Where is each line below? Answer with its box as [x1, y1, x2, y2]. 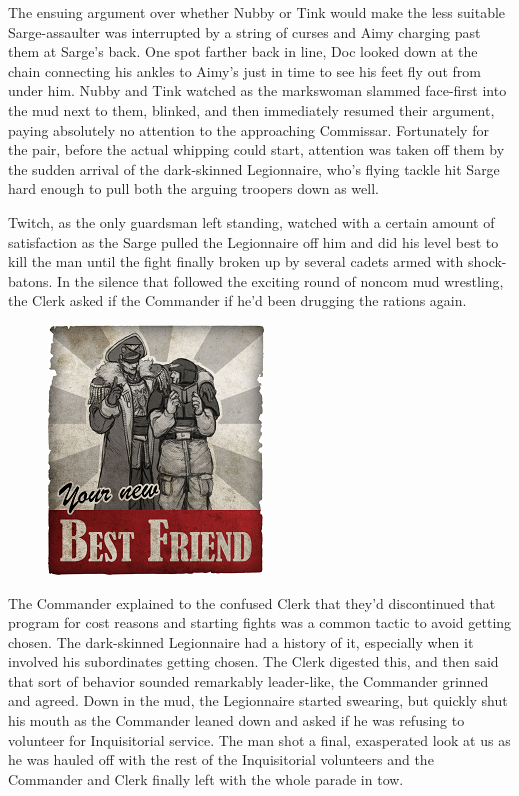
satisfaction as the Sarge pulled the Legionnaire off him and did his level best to [8, 231, 499, 252]
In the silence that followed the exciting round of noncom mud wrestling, [57, 270, 504, 291]
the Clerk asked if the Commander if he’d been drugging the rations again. [8, 290, 467, 311]
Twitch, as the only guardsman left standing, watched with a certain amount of [8, 211, 495, 232]
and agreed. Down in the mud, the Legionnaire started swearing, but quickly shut [8, 690, 508, 711]
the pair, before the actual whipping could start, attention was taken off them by [8, 139, 505, 160]
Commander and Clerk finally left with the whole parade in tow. [8, 768, 404, 789]
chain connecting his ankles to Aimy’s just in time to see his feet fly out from [8, 60, 481, 81]
